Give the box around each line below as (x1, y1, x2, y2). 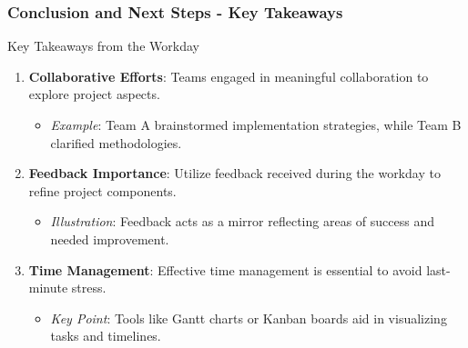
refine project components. (28, 181, 177, 200)
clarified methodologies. (50, 133, 182, 152)
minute (28, 278, 68, 297)
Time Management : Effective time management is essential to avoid (28, 260, 422, 279)
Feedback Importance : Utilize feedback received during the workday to (28, 164, 441, 183)
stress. (71, 278, 107, 297)
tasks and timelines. (50, 326, 161, 345)
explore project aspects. (28, 85, 160, 104)
